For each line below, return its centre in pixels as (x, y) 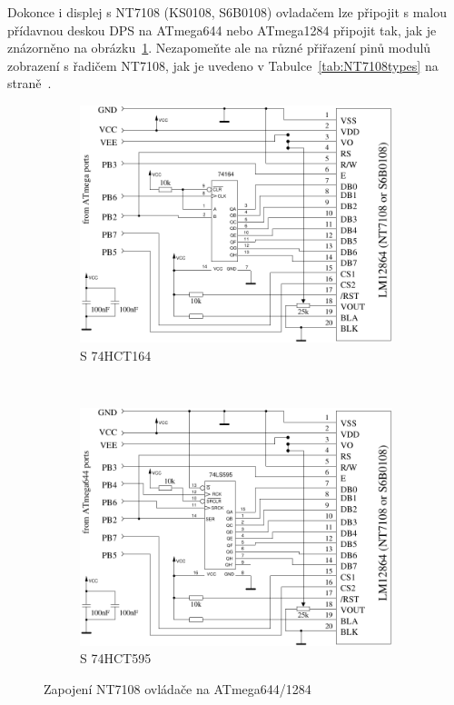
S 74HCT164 (116, 356)
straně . (30, 83)
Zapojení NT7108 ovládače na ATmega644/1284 (178, 688)
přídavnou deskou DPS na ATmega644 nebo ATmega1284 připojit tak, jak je (222, 30)
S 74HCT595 (116, 658)
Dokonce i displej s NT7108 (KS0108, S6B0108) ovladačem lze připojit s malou (227, 12)
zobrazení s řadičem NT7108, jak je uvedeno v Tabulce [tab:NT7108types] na (223, 65)
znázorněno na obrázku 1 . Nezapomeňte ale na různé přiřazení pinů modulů (219, 48)
